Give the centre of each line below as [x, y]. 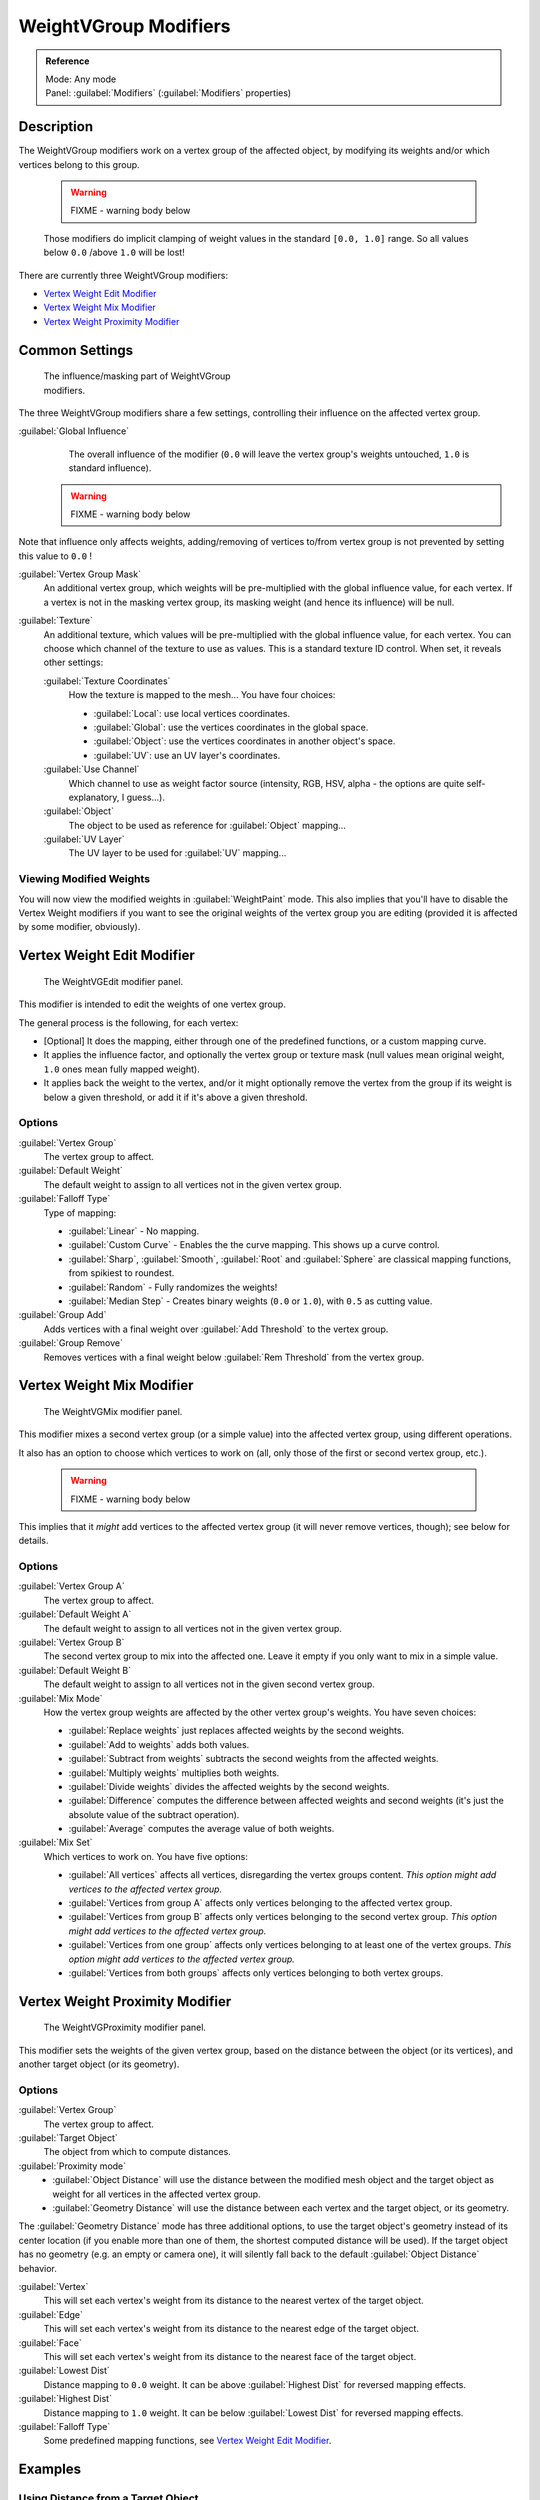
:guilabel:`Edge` [51, 2314]
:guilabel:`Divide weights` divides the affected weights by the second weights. [229, 1786]
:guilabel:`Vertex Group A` [71, 1586]
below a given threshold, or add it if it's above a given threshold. [176, 1097]
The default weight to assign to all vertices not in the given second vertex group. [209, 1684]
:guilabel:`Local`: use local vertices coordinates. [191, 713]
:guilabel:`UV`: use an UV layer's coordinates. [187, 755]
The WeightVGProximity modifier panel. [125, 2027]
